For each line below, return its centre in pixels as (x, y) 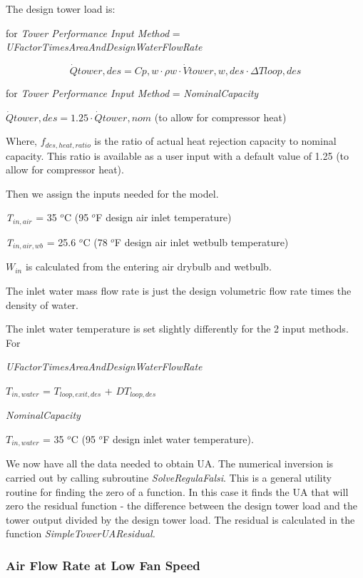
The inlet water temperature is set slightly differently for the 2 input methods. (177, 329)
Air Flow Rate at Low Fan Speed (103, 565)
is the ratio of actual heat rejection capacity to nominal (215, 141)
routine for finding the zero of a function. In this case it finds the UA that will (177, 491)
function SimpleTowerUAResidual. (81, 533)
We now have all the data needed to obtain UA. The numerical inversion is (170, 463)
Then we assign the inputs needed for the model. (112, 193)
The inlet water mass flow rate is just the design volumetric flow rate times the (179, 290)
